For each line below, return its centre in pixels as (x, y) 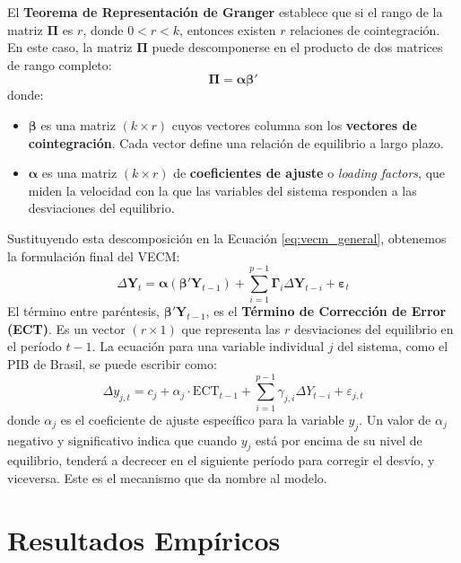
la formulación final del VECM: (94, 255)
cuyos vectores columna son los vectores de (294, 124)
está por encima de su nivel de (339, 440)
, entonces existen (228, 29)
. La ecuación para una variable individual (208, 346)
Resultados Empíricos (144, 539)
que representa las (231, 328)
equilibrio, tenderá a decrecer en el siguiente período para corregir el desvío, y (221, 460)
